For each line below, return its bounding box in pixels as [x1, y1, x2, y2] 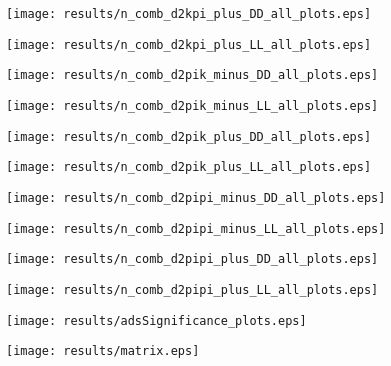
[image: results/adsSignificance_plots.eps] [6, 313, 307, 328]
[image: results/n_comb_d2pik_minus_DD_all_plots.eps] [6, 68, 379, 83]
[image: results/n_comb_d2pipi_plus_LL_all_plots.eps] [6, 282, 379, 297]
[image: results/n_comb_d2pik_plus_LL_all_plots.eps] [6, 160, 372, 175]
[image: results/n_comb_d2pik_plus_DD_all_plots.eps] [6, 129, 372, 144]
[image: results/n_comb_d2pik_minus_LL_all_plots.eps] [6, 98, 379, 113]
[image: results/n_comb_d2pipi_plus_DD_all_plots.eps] [6, 252, 379, 267]
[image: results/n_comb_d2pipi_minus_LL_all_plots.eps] [6, 221, 386, 236]
